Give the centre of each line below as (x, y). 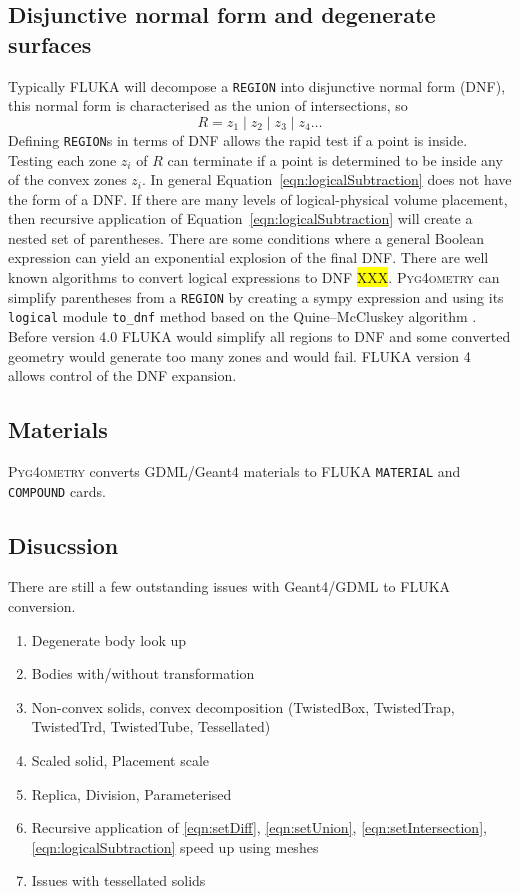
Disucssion (63, 544)
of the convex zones (67, 179)
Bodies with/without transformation (143, 673)
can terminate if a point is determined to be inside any (335, 159)
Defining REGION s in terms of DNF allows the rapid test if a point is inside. (238, 139)
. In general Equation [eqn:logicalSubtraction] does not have (327, 179)
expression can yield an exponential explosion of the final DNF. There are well (248, 257)
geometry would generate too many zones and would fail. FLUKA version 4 (239, 355)
